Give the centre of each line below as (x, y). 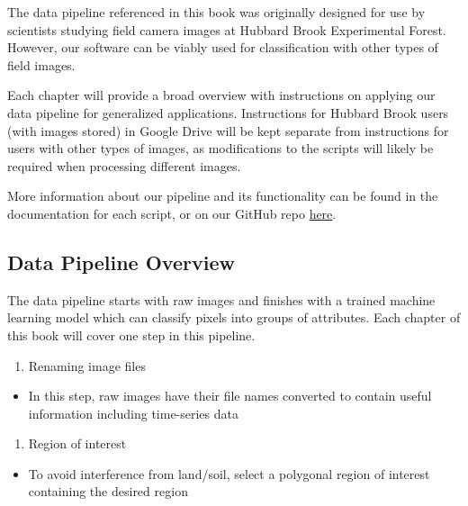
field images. (41, 64)
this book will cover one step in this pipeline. (131, 334)
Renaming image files (87, 365)
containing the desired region (108, 491)
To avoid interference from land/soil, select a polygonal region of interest (229, 473)
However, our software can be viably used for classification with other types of (223, 47)
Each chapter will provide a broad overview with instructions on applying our (221, 95)
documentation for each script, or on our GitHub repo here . (172, 213)
